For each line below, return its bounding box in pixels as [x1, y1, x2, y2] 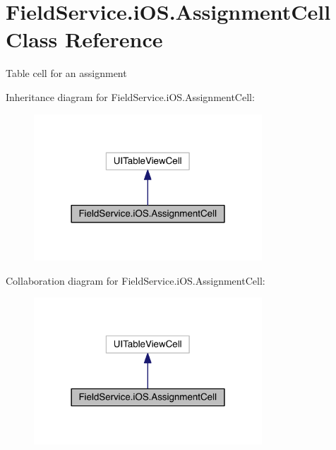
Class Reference [6, 25, 163, 54]
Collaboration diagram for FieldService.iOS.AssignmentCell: [6, 273, 265, 288]
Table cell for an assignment [6, 66, 127, 81]
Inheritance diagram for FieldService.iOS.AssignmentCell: [6, 89, 255, 104]
